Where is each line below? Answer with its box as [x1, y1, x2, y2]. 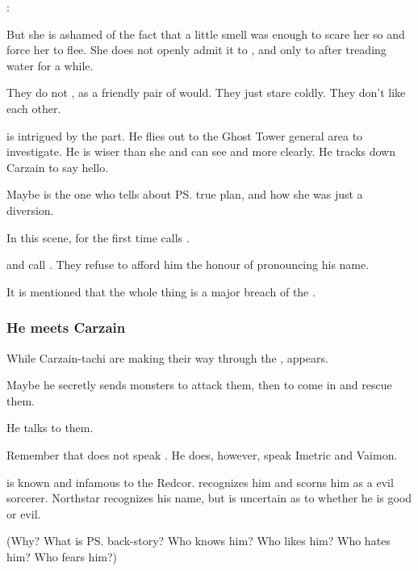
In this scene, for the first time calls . [6, 229, 190, 246]
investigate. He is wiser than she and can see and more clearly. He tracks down [6, 143, 395, 160]
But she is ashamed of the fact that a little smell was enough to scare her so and [6, 25, 405, 42]
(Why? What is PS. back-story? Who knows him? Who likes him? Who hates [6, 532, 391, 549]
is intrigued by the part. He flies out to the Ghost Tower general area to [6, 127, 363, 144]
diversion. [6, 201, 54, 218]
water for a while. [6, 57, 94, 73]
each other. [6, 99, 61, 116]
